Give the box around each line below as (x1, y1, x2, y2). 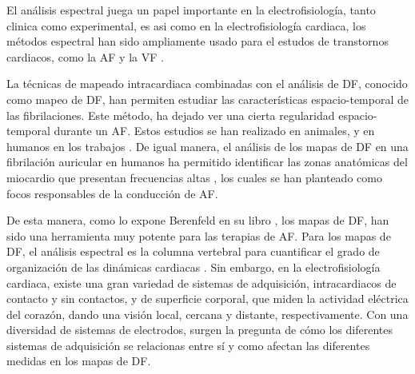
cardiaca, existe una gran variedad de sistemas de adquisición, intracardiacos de (6, 274, 397, 291)
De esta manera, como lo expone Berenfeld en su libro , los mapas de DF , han (6, 212, 389, 229)
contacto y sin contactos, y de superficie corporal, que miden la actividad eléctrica (6, 290, 409, 307)
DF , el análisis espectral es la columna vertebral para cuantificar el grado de (6, 243, 380, 260)
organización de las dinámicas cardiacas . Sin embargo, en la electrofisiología (6, 258, 381, 275)
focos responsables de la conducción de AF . (6, 185, 218, 201)
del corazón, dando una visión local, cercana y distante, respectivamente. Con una (6, 305, 409, 322)
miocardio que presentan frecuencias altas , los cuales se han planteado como (6, 169, 382, 185)
